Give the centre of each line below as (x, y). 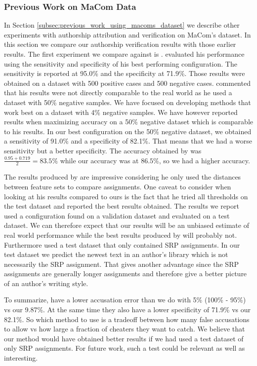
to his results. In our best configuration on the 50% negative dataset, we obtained (128, 131)
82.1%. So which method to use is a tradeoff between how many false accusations (127, 319)
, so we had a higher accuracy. (204, 160)
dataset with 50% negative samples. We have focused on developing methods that (128, 102)
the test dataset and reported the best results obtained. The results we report (122, 206)
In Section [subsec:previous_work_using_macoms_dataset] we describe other (122, 25)
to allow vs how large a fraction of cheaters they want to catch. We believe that (125, 329)
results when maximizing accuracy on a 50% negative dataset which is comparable (128, 122)
